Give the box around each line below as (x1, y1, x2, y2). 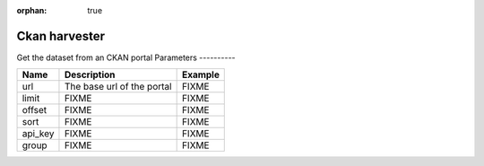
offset (22, 104, 48, 117)
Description (64, 68, 116, 81)
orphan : (16, 5, 48, 15)
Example (181, 68, 220, 81)
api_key (22, 127, 55, 140)
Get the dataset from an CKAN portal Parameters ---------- (16, 52, 237, 63)
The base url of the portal (64, 81, 172, 93)
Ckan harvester (16, 28, 106, 44)
